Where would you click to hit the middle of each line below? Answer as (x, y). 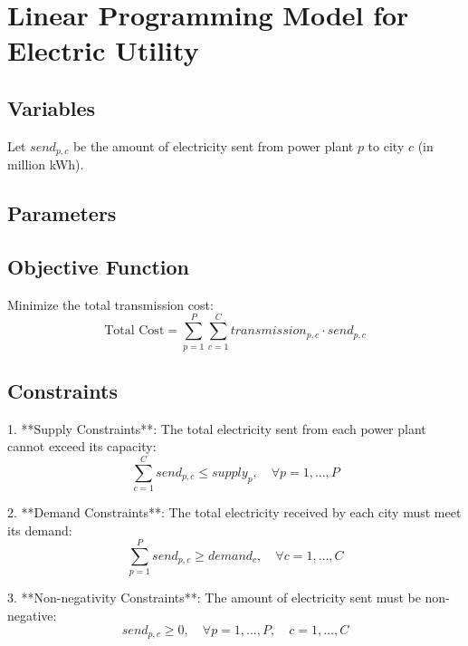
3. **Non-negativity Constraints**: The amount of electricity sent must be (214, 598)
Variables (52, 107)
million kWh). (46, 164)
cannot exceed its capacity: (82, 446)
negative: (32, 615)
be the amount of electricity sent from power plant (213, 145)
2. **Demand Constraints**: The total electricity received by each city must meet (234, 512)
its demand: (40, 530)
